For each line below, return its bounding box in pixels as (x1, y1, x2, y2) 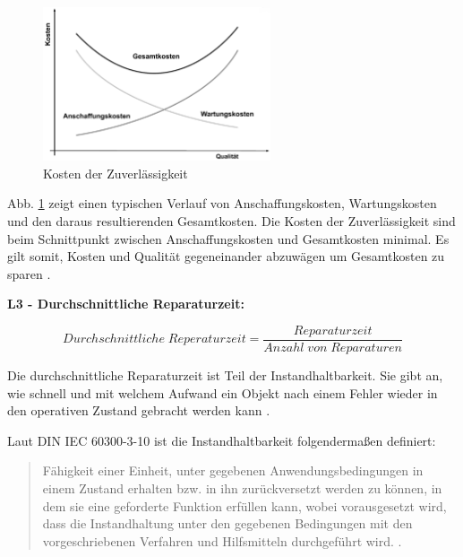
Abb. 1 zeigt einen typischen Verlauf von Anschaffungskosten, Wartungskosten (7, 194, 437, 213)
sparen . (7, 264, 51, 283)
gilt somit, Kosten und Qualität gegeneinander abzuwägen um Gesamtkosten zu (7, 247, 445, 265)
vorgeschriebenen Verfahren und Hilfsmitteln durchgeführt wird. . (42, 531, 402, 550)
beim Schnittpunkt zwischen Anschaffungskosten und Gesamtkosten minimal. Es (7, 229, 450, 248)
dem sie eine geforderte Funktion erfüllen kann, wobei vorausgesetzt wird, (42, 496, 447, 515)
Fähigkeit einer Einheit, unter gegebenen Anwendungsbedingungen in (42, 461, 424, 480)
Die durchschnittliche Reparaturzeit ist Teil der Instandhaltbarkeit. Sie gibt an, (7, 365, 443, 384)
